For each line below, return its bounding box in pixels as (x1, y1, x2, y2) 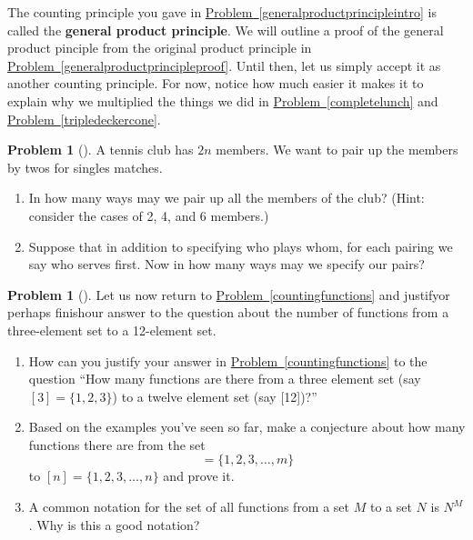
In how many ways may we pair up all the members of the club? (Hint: (28, 188, 425, 207)
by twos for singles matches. (7, 157, 163, 176)
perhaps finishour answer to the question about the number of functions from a (7, 303, 449, 322)
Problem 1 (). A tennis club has (7, 140, 194, 159)
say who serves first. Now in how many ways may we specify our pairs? (28, 255, 425, 274)
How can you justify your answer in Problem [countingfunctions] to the (28, 351, 428, 370)
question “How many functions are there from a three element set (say (28, 369, 421, 388)
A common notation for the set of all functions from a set (28, 497, 350, 516)
